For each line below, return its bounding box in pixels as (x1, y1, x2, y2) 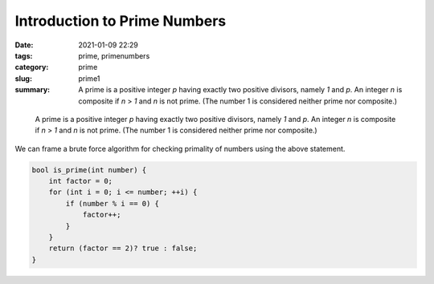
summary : (14, 85, 51, 95)
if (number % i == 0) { (65, 199, 160, 208)
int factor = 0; (48, 176, 113, 186)
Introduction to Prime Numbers (14, 12, 227, 30)
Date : (14, 40, 34, 50)
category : (14, 63, 49, 72)
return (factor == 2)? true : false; (48, 244, 198, 253)
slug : (14, 73, 32, 83)
